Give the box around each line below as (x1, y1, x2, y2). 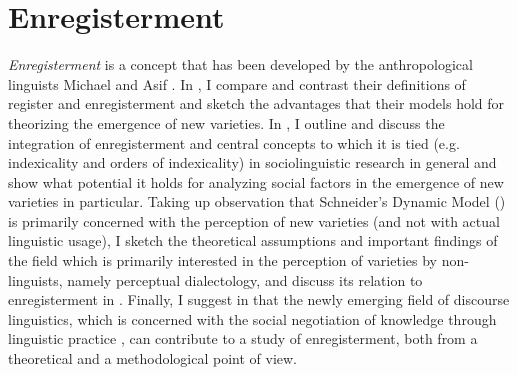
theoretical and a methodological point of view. (8, 348, 298, 369)
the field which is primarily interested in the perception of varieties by (8, 250, 437, 271)
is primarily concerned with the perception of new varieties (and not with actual (8, 210, 500, 231)
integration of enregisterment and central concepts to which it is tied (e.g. (8, 132, 460, 153)
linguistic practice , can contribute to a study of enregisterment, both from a (8, 328, 478, 349)
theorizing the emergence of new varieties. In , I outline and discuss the (8, 112, 445, 133)
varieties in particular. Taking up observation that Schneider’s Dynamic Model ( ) (8, 191, 506, 212)
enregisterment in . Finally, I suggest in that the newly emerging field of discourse (8, 289, 510, 310)
